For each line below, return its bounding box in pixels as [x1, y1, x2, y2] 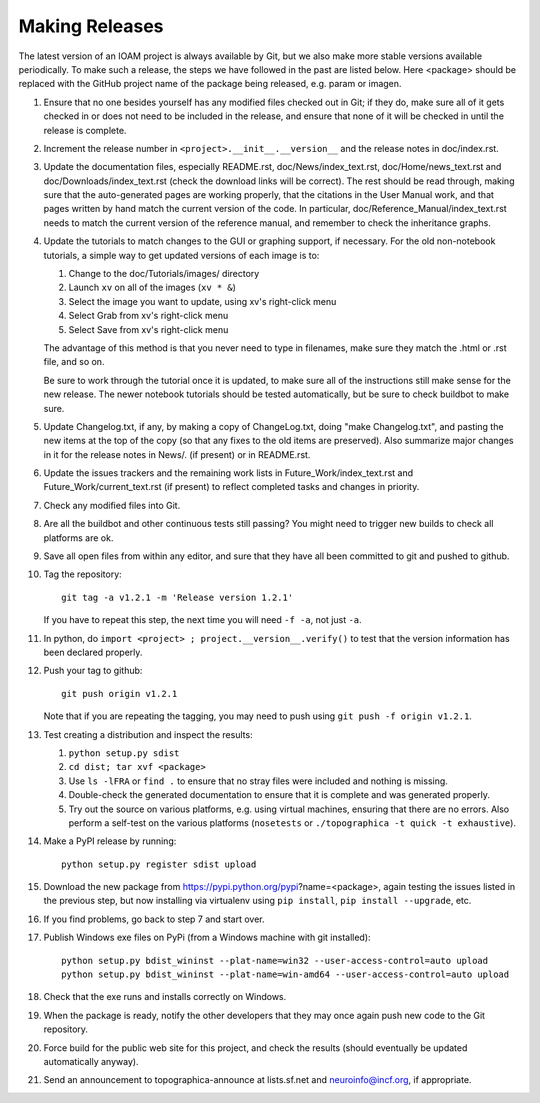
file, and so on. [43, 356, 105, 368]
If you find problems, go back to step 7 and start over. [43, 913, 265, 925]
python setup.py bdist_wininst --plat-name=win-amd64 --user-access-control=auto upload [61, 969, 510, 980]
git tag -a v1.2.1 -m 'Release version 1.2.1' [61, 591, 294, 603]
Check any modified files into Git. [43, 499, 181, 511]
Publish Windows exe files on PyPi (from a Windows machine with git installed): [43, 931, 371, 944]
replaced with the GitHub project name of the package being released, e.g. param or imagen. [18, 78, 402, 90]
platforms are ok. [43, 531, 114, 544]
